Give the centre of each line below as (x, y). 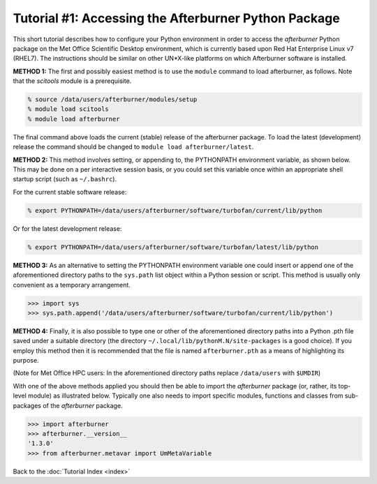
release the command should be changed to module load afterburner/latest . (133, 147)
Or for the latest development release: (67, 228)
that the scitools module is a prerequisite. (72, 81)
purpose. (26, 361)
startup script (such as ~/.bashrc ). (65, 179)
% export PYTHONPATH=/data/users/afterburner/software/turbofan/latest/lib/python (173, 247)
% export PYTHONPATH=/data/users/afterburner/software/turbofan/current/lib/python (175, 210)
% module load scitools (68, 109)
